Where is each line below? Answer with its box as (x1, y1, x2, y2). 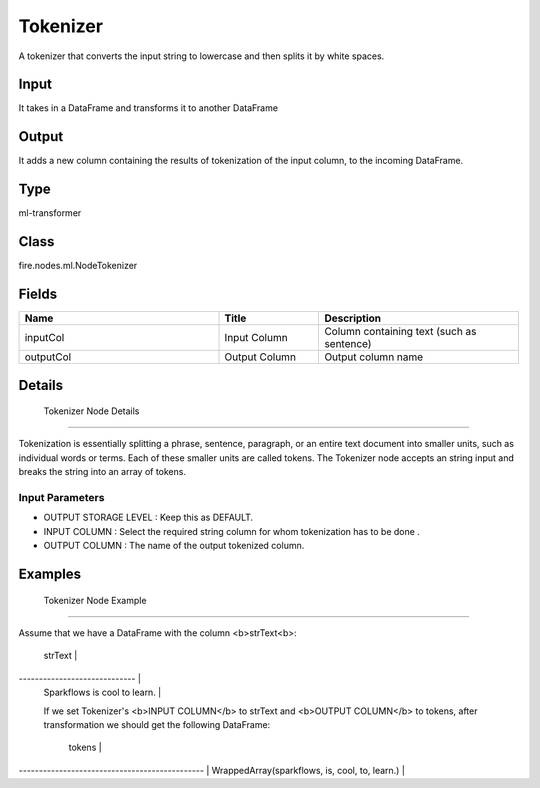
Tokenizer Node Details (43, 405, 140, 417)
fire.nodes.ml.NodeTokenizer (18, 260, 138, 272)
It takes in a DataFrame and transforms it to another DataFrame (18, 102, 279, 114)
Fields (18, 285, 58, 302)
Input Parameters (18, 491, 105, 505)
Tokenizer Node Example (43, 594, 147, 606)
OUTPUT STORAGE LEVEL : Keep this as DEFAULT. (43, 511, 254, 524)
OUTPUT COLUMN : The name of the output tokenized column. (43, 540, 305, 552)
